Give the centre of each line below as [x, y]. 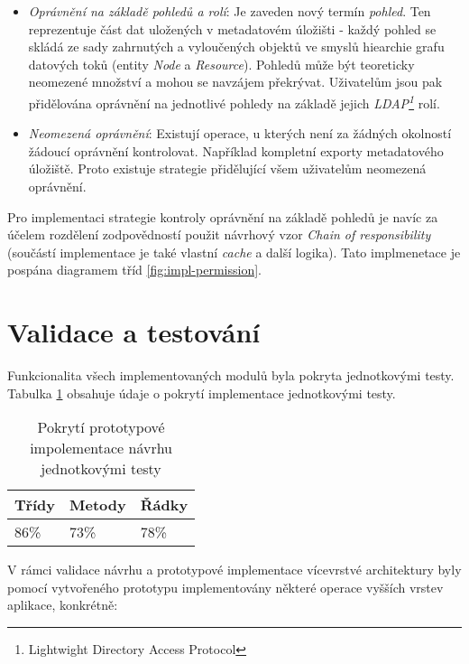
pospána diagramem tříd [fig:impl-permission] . [134, 270]
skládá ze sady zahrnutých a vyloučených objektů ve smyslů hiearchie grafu [236, 47]
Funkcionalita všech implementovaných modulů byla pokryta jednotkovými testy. [231, 375]
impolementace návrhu [101, 448]
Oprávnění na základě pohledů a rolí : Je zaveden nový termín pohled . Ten [230, 11]
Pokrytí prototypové [101, 427]
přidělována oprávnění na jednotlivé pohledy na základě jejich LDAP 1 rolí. [234, 101]
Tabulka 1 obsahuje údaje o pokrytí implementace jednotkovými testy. [202, 393]
